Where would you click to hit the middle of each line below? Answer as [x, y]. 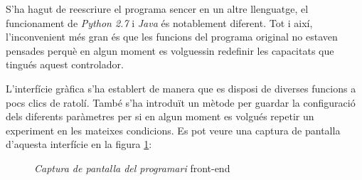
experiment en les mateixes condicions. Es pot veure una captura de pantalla [173, 130]
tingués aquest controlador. [65, 64]
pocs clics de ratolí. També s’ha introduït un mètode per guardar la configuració [181, 102]
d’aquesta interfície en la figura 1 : [79, 144]
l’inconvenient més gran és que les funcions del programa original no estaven [172, 37]
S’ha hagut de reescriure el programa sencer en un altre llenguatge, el [157, 9]
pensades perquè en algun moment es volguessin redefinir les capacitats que [170, 50]
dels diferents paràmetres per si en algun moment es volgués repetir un [160, 116]
